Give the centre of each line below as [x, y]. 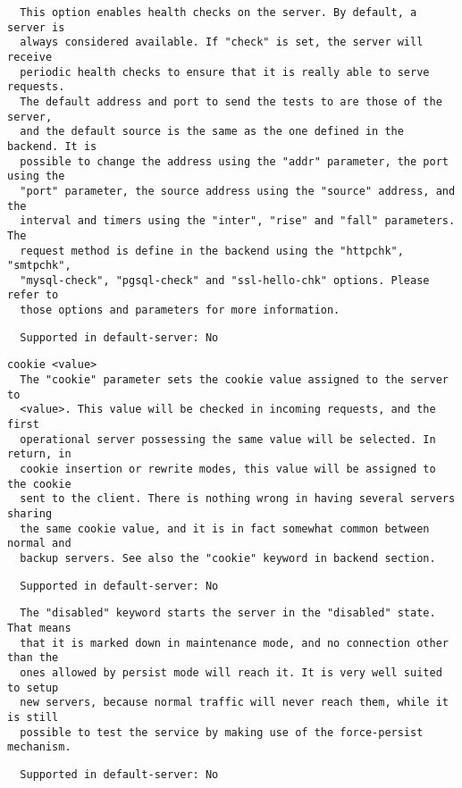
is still [33, 717]
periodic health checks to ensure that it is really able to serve [225, 72]
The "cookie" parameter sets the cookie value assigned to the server [234, 380]
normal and [39, 544]
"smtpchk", [39, 266]
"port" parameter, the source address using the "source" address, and [238, 191]
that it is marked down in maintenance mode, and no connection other [234, 643]
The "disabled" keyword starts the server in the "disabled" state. [228, 613]
